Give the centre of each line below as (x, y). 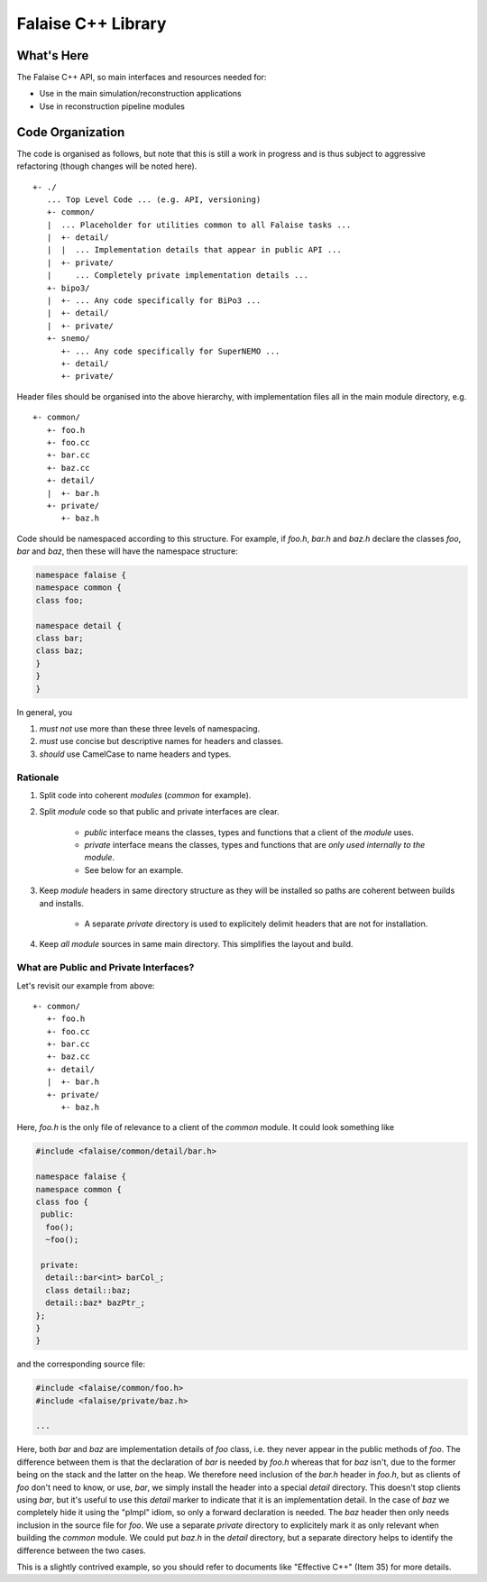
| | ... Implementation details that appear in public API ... (194, 250)
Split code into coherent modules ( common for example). (145, 795)
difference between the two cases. (81, 1550)
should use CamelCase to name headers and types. (135, 754)
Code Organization (71, 132)
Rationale (38, 777)
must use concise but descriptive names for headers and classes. (161, 741)
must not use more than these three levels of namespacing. (150, 728)
